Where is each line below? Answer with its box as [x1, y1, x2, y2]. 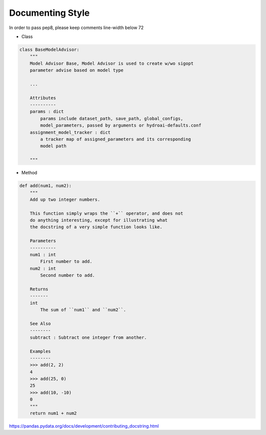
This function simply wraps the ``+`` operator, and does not [30, 210, 183, 216]
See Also [30, 321, 51, 326]
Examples [30, 348, 51, 354]
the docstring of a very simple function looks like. [30, 224, 163, 230]
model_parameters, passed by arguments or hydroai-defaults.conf [40, 123, 201, 128]
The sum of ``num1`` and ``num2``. [40, 307, 127, 313]
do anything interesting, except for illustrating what [30, 217, 168, 223]
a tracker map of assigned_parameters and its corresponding [40, 136, 191, 142]
